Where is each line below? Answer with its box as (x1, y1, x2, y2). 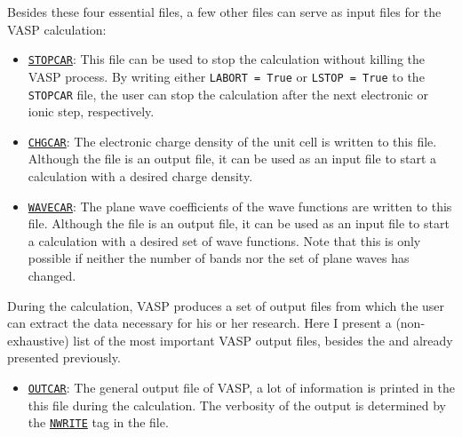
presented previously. (7, 348, 121, 367)
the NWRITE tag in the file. (28, 413, 169, 432)
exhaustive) (7, 330, 69, 349)
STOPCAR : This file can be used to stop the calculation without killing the (28, 50, 426, 68)
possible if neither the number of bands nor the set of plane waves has (28, 249, 410, 267)
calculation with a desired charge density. (28, 167, 253, 185)
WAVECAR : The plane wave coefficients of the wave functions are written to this (28, 196, 452, 215)
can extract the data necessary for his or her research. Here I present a (7, 314, 392, 332)
